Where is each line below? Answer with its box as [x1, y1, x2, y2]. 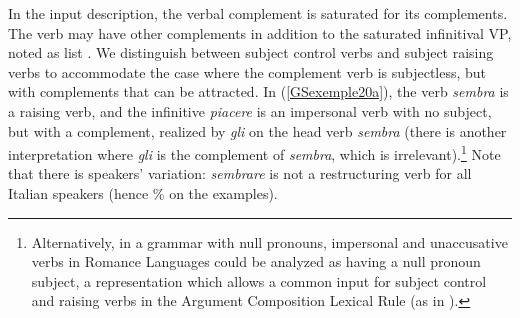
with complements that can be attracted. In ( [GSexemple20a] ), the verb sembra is [8, 81, 509, 102]
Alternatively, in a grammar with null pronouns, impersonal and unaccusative [31, 231, 508, 252]
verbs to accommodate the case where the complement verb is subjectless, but [8, 61, 487, 82]
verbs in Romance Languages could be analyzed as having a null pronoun [31, 251, 481, 272]
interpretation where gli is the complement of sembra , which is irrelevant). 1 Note [8, 141, 501, 164]
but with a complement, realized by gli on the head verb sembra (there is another [8, 120, 507, 141]
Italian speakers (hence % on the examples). [8, 183, 278, 203]
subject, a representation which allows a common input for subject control [31, 270, 487, 291]
